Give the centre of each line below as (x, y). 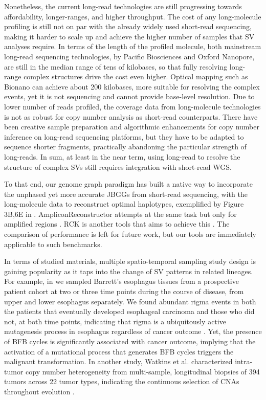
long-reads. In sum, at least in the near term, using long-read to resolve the (122, 156)
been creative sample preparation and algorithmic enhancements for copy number (132, 127)
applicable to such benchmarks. (53, 244)
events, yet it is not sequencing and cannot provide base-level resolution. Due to (129, 96)
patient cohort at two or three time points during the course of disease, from (124, 291)
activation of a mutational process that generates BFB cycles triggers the (119, 351)
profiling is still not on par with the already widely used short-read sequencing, (128, 26)
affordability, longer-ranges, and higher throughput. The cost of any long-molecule (133, 16)
